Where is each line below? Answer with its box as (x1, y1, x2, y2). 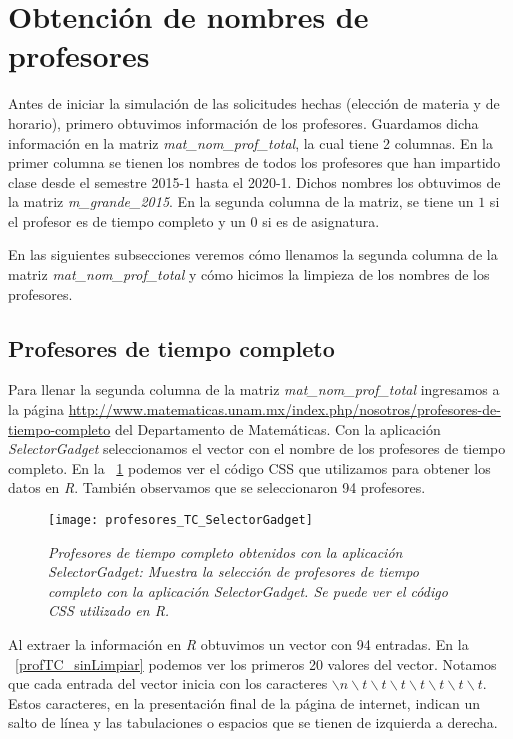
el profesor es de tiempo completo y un (8, 210, 246, 231)
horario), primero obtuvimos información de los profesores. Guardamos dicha (8, 112, 479, 133)
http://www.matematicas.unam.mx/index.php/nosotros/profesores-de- (68, 399, 501, 420)
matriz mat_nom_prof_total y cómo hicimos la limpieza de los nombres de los (8, 264, 490, 285)
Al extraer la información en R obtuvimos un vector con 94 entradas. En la (8, 634, 469, 655)
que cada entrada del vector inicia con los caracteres (8, 673, 328, 694)
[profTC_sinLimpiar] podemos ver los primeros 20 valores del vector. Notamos (15, 653, 497, 674)
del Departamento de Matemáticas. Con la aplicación (114, 418, 441, 439)
